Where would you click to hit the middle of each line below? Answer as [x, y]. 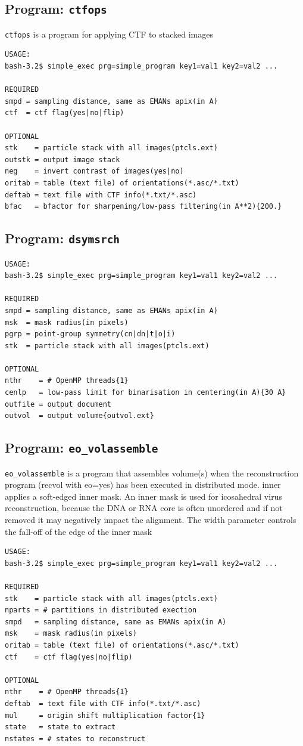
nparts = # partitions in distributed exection [101, 610]
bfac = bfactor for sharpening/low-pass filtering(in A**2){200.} [143, 207]
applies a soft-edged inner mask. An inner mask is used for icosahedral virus [143, 496]
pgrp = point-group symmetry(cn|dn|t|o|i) [90, 334]
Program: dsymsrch [63, 238]
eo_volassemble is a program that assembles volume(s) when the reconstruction [152, 473]
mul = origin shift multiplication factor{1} [105, 715]
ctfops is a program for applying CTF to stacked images [109, 34]
